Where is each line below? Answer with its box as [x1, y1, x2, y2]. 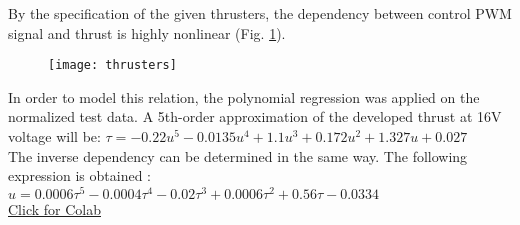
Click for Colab [8, 198, 101, 219]
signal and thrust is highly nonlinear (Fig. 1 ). [8, 22, 286, 43]
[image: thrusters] [48, 58, 177, 73]
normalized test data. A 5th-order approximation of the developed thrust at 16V [8, 106, 502, 127]
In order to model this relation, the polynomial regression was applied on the [8, 86, 480, 107]
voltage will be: [8, 126, 101, 147]
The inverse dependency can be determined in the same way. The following [8, 145, 468, 166]
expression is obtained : [8, 165, 151, 186]
